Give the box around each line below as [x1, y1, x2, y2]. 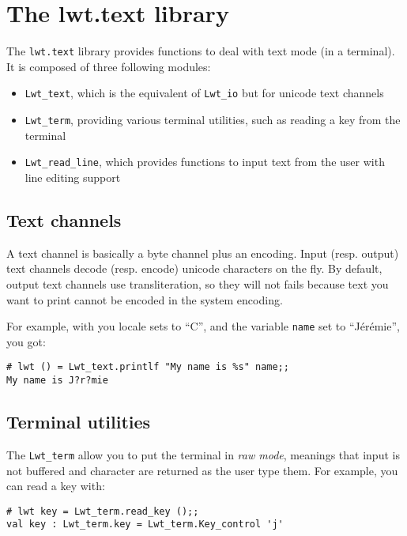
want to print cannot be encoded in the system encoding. [6, 291, 283, 308]
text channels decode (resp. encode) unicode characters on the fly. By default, [6, 260, 383, 277]
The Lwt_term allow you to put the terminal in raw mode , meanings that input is [6, 446, 400, 462]
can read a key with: [6, 477, 105, 494]
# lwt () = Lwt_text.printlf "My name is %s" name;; [6, 361, 289, 373]
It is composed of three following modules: [6, 58, 211, 74]
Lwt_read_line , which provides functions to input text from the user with [24, 153, 385, 170]
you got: [6, 333, 46, 349]
